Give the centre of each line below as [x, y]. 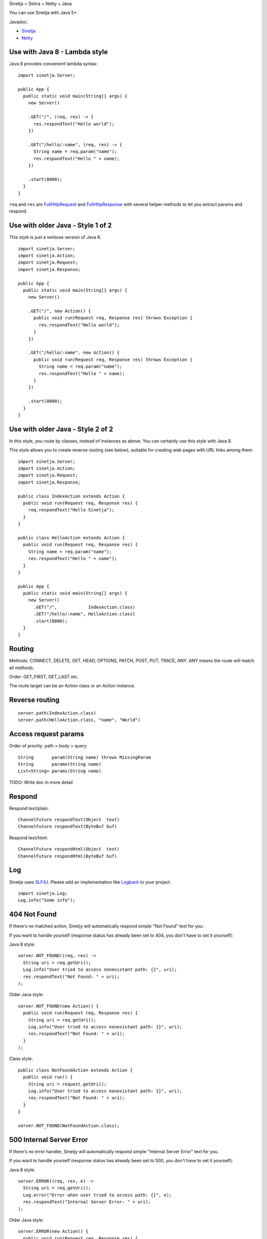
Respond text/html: [28, 838]
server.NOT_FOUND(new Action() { [58, 1006]
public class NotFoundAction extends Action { [75, 1070]
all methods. [22, 668]
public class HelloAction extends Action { [71, 537]
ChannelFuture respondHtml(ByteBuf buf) [67, 856]
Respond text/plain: [29, 808]
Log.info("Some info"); [47, 900]
